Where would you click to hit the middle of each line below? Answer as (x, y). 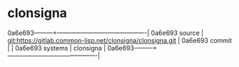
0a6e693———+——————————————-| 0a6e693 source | (106, 33)
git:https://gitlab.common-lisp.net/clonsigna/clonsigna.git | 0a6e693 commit (120, 40)
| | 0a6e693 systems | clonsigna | (57, 48)
